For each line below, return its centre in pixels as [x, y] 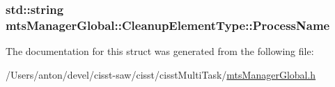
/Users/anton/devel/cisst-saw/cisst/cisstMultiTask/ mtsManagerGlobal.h [161, 74]
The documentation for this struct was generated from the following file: [160, 51]
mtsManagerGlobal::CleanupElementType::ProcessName [168, 25]
